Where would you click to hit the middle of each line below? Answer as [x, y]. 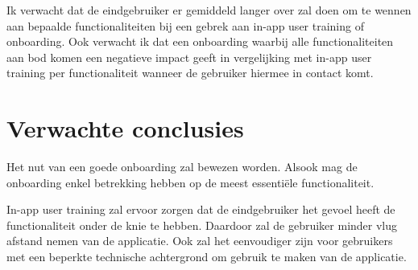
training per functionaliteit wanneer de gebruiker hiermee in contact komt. [190, 73]
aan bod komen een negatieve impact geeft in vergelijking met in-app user [189, 57]
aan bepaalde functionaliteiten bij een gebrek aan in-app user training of [185, 25]
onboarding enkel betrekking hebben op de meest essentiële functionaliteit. [190, 182]
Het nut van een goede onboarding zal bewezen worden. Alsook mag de [182, 167]
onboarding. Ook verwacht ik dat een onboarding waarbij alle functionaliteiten [200, 41]
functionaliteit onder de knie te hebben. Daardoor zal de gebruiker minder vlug [202, 225]
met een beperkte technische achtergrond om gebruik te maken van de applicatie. [207, 257]
